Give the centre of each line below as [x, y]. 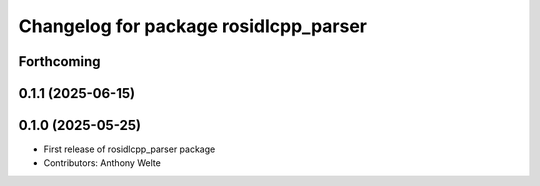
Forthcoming [59, 61]
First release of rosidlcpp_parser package [129, 149]
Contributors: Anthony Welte [102, 163]
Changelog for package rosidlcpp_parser [192, 26]
